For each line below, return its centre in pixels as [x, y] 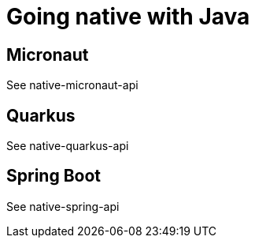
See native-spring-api [63, 206]
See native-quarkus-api [68, 146]
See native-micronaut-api [72, 85]
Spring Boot [54, 176]
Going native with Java [128, 17]
